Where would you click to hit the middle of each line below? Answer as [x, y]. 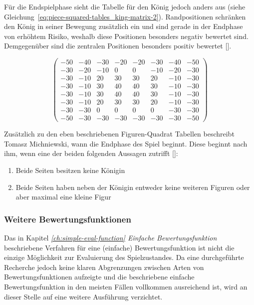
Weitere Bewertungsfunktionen [68, 219]
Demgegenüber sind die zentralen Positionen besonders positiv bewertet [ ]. [118, 46]
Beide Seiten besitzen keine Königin [70, 170]
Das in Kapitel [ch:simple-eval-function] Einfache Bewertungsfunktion [111, 238]
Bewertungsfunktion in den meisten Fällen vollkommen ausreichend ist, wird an [126, 287]
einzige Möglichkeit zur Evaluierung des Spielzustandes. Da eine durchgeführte [124, 257]
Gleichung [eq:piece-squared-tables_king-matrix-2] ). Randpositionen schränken [125, 16]
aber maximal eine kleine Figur [63, 197]
